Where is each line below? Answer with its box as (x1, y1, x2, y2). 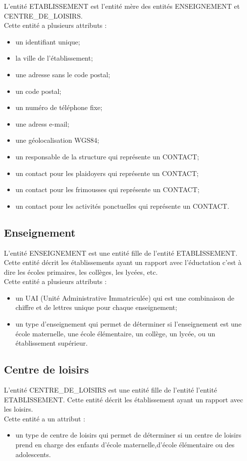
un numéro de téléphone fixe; (15, 102, 103, 112)
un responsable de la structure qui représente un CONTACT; (15, 151, 199, 161)
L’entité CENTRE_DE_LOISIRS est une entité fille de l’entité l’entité (4, 385, 217, 395)
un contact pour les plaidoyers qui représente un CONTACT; (15, 168, 199, 178)
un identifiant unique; (15, 36, 80, 46)
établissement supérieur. (15, 338, 88, 348)
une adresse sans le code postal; (15, 69, 111, 79)
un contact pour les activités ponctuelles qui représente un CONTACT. (15, 200, 229, 211)
